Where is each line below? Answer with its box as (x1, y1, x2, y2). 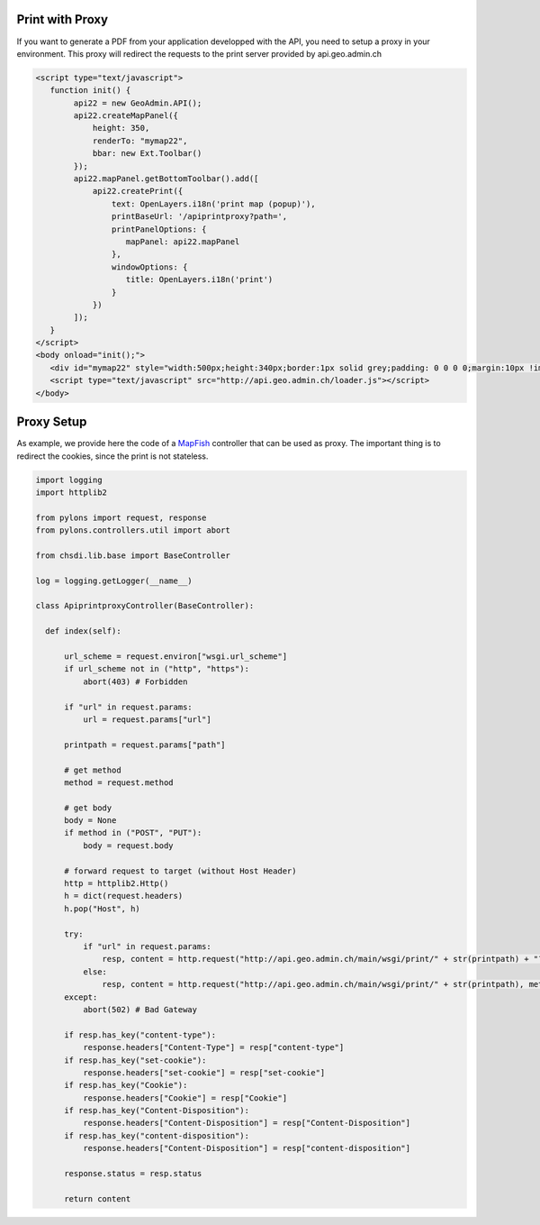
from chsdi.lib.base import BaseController (35, 550, 231, 561)
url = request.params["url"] (82, 714, 211, 725)
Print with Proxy (16, 12, 108, 27)
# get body (64, 802, 112, 813)
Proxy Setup (16, 415, 87, 430)
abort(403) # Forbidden (82, 676, 188, 687)
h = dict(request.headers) (64, 891, 184, 901)
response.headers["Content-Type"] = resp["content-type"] (82, 1042, 345, 1053)
